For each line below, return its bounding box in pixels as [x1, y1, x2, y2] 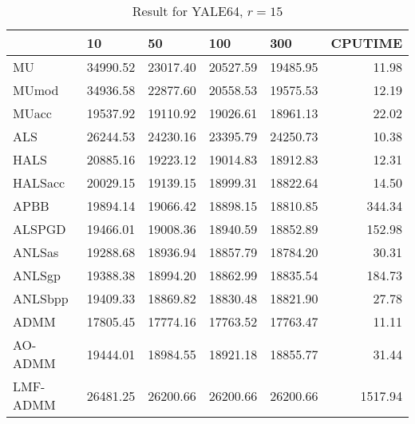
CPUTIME [330, 34, 402, 52]
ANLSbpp [13, 289, 69, 307]
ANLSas [13, 243, 59, 261]
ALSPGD [13, 220, 66, 238]
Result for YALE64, [132, 2, 243, 20]
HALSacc [13, 173, 65, 192]
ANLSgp [13, 266, 61, 284]
